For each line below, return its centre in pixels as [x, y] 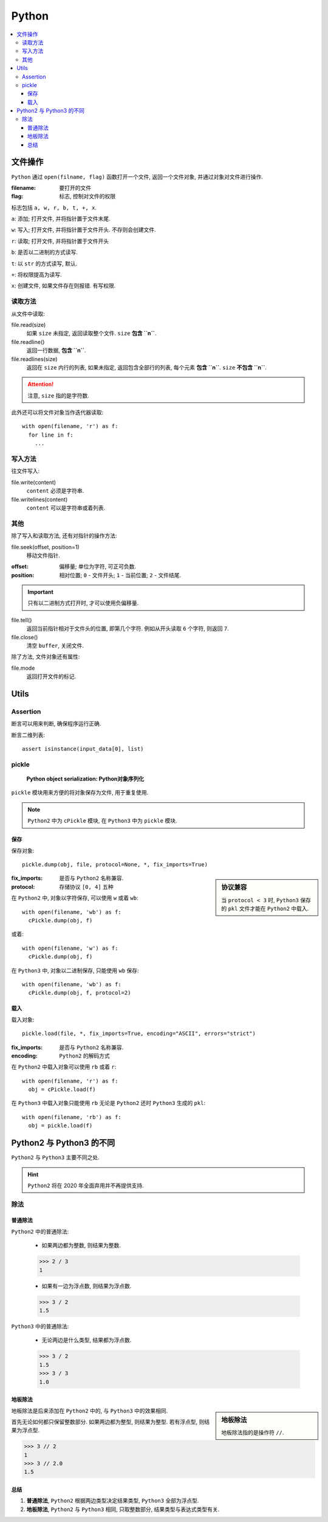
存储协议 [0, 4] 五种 [86, 886]
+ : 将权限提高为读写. [36, 275]
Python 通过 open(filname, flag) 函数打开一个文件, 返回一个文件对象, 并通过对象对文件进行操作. [137, 177]
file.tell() [22, 620]
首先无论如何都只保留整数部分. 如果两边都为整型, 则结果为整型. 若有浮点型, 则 [108, 1422]
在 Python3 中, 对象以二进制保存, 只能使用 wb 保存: [75, 970]
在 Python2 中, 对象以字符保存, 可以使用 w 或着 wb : [75, 898]
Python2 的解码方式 [84, 1056]
